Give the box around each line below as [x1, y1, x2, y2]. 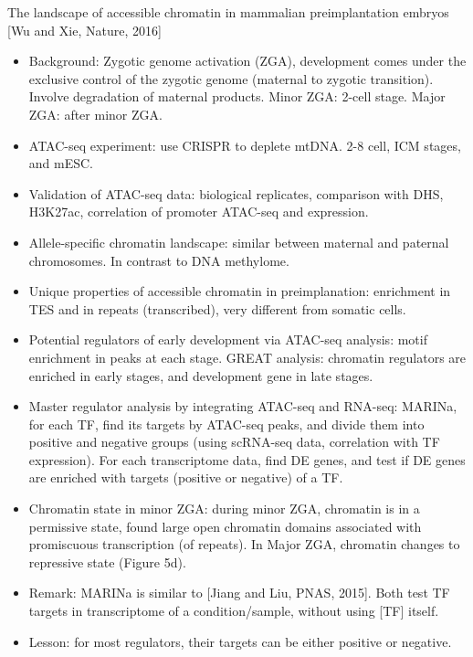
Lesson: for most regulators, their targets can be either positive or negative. [28, 631, 452, 651]
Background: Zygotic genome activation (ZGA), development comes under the [28, 51, 467, 70]
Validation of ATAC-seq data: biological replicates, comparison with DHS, [28, 184, 444, 203]
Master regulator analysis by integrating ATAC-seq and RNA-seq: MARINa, [28, 397, 457, 416]
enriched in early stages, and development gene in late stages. [28, 366, 373, 385]
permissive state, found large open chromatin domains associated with [28, 516, 422, 535]
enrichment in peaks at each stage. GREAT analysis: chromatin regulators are [28, 347, 467, 366]
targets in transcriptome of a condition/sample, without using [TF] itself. [28, 601, 439, 620]
